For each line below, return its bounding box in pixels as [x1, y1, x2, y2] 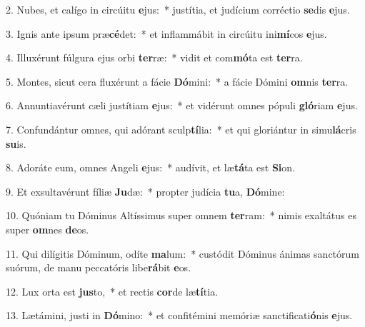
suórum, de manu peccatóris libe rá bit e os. [6, 260, 191, 275]
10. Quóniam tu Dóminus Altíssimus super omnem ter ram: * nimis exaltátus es [6, 208, 356, 223]
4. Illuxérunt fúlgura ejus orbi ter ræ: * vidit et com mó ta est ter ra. [6, 50, 303, 65]
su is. [6, 136, 26, 151]
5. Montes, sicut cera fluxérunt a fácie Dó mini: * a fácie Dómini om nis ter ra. [6, 74, 349, 89]
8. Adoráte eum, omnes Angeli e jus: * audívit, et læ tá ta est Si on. [6, 160, 296, 175]
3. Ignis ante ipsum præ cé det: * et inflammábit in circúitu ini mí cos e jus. [6, 26, 327, 41]
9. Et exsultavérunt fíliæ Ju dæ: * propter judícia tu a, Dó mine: [6, 183, 285, 198]
